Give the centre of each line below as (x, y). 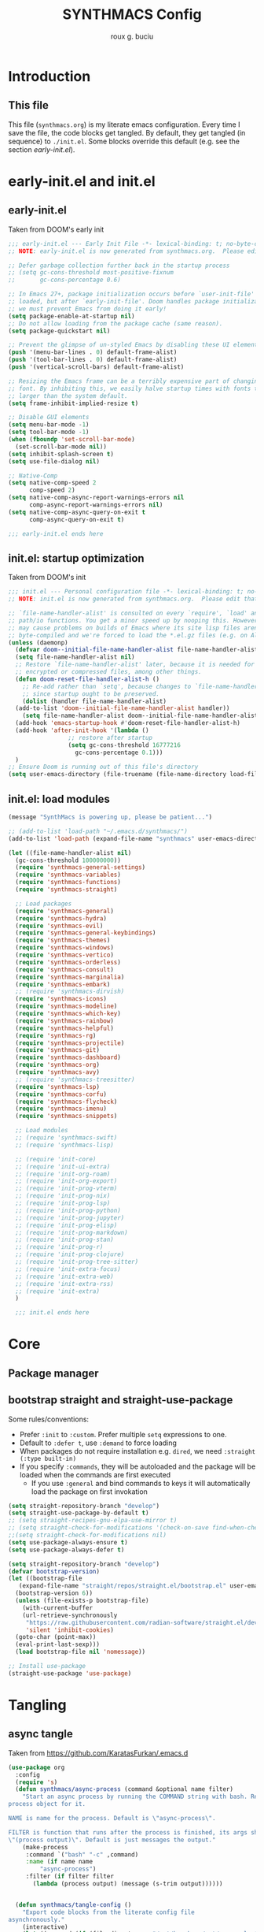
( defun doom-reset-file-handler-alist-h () (87, 679)
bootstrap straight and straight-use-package (121, 1400)
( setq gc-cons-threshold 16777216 (124, 745)
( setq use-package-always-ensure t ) (68, 1542)
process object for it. (47, 1804)
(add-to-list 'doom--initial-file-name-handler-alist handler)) (123, 708)
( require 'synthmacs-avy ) (58, 1072)
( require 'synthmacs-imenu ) (61, 1109)
